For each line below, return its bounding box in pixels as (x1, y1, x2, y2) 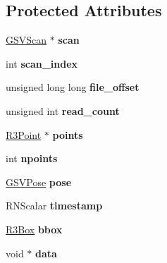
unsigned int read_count (6, 103, 120, 118)
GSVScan (6, 32, 47, 47)
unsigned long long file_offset (6, 80, 140, 94)
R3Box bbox (6, 221, 63, 236)
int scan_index (6, 56, 78, 71)
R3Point (6, 127, 42, 142)
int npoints (6, 151, 58, 166)
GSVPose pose (6, 174, 72, 189)
